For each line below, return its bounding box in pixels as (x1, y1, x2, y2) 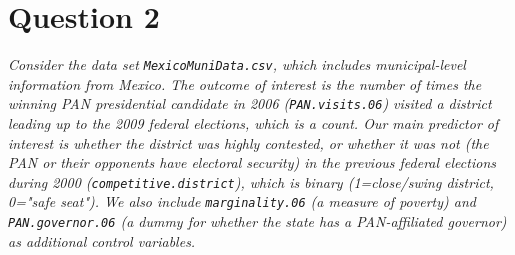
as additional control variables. (8, 230, 196, 251)
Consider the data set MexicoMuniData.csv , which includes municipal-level (8, 54, 466, 75)
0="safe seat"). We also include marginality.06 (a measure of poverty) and (8, 191, 476, 212)
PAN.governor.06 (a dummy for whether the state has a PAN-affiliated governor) (8, 211, 507, 232)
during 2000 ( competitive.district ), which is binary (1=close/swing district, (8, 171, 494, 192)
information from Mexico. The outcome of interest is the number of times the (8, 73, 482, 94)
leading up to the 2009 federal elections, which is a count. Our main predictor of (8, 113, 499, 134)
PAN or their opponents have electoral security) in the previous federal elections (8, 152, 496, 173)
